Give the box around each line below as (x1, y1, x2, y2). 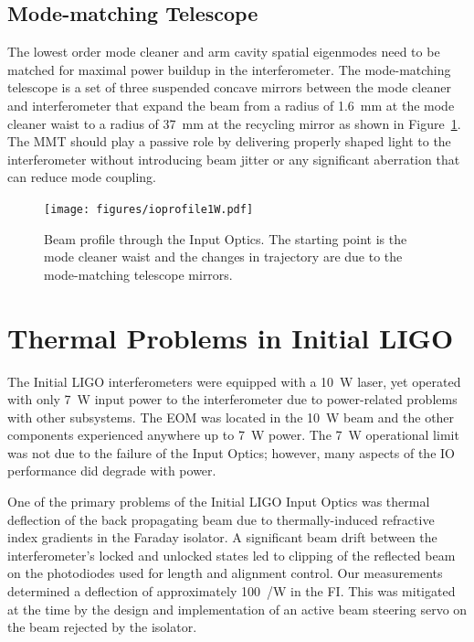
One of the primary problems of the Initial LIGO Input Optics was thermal (7, 492, 430, 511)
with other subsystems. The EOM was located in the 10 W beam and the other (7, 407, 455, 426)
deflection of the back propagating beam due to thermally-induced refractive (7, 509, 435, 529)
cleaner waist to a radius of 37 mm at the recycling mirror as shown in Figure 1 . (7, 113, 461, 133)
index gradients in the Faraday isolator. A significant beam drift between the (7, 528, 437, 547)
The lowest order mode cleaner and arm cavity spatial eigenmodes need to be (7, 42, 440, 61)
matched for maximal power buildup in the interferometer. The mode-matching (7, 59, 451, 79)
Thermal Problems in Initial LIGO (7, 318, 454, 356)
